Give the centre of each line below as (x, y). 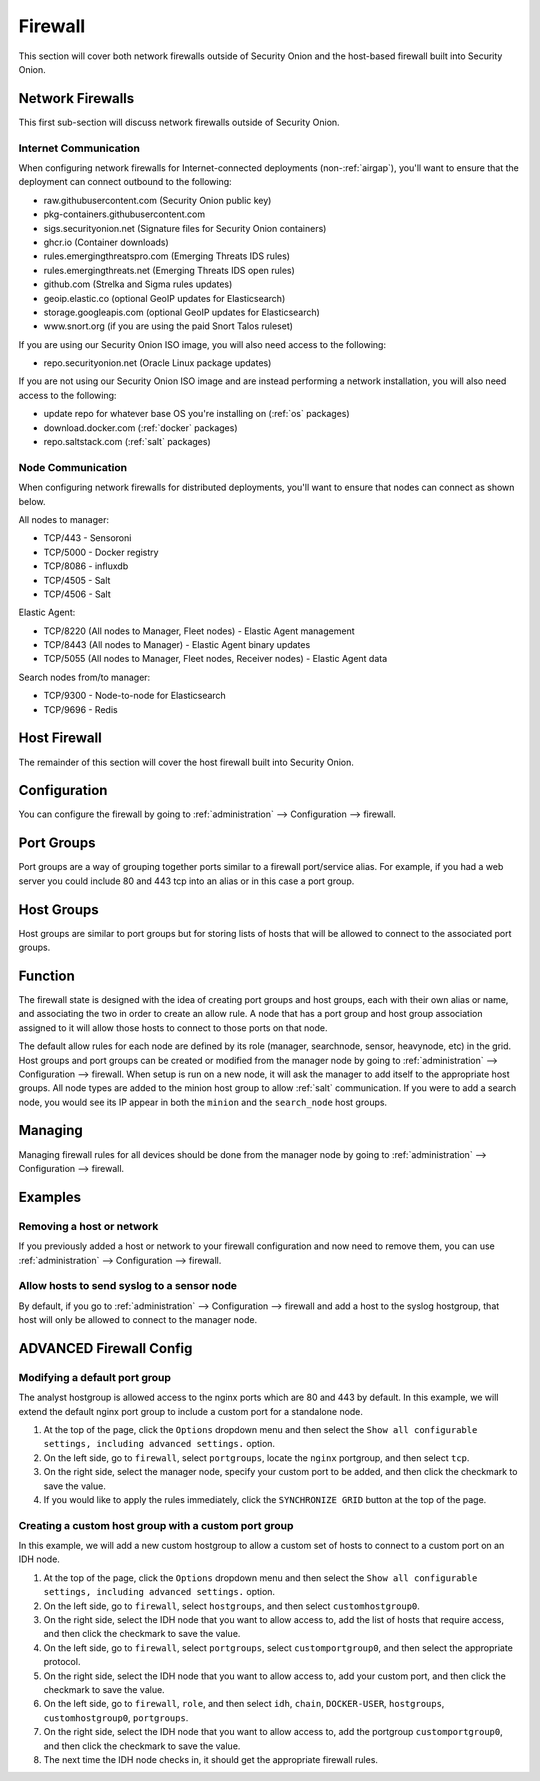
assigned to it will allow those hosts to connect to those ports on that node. (173, 1027)
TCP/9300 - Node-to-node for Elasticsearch (135, 696)
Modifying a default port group (95, 1377)
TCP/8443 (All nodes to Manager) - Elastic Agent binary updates (177, 645)
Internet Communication (79, 148)
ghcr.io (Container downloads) (106, 242)
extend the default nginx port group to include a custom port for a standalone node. (191, 1411)
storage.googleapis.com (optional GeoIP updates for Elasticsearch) (181, 312)
